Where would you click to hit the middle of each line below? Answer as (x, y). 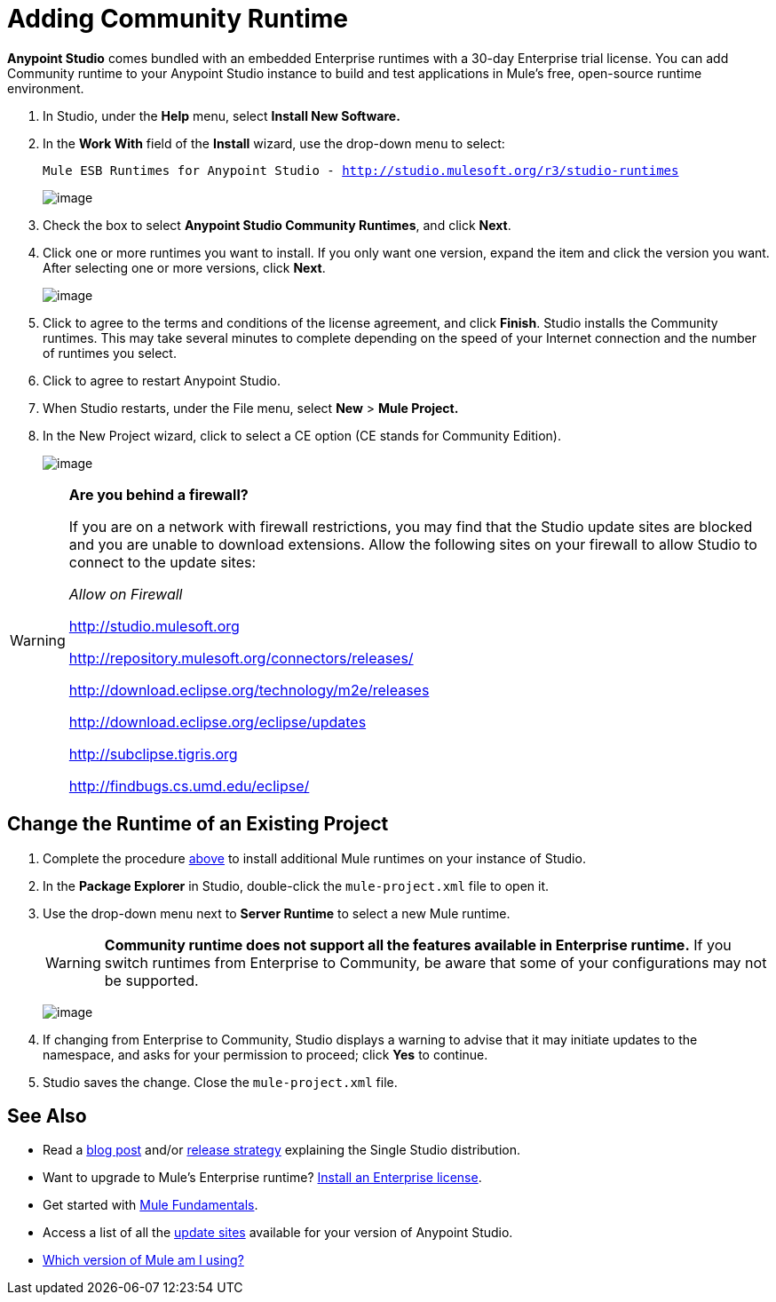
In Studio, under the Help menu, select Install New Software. (222, 115)
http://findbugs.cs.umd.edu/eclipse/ (189, 786)
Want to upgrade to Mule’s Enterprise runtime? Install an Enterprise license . (262, 1178)
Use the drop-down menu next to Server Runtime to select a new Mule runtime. (277, 913)
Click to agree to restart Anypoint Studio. (162, 380)
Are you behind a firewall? (158, 494)
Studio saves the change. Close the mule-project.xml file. (220, 1082)
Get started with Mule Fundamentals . (150, 1205)
